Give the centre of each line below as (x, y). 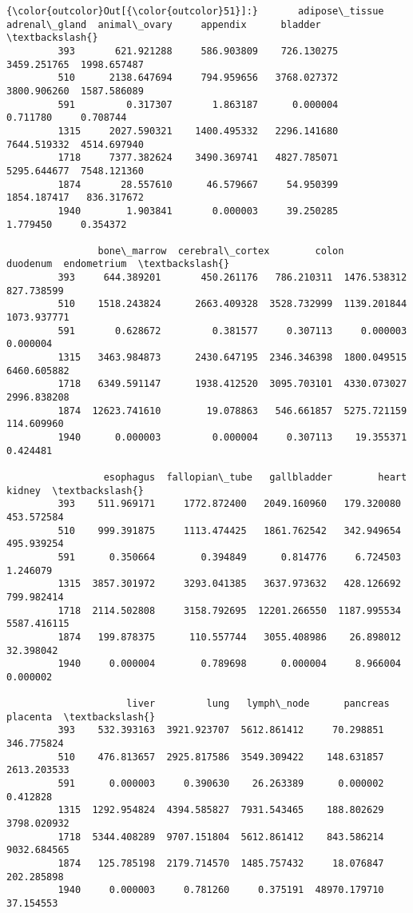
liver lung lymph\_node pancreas (258, 704)
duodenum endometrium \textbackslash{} (118, 264)
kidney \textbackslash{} (75, 490)
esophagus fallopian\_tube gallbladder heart (255, 477)
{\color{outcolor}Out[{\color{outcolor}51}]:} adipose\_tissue (195, 11)
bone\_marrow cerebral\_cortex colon (221, 251)
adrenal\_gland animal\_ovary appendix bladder (164, 24)
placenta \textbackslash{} (81, 717)
